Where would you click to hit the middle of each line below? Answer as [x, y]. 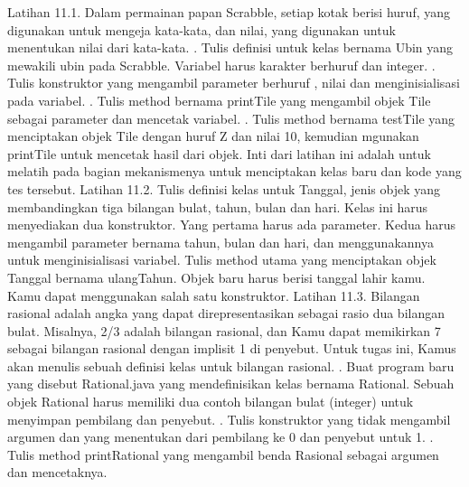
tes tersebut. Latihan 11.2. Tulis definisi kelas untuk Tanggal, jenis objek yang [224, 188]
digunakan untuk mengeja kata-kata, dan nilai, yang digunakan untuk [202, 29]
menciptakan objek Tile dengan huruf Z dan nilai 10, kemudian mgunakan [213, 136]
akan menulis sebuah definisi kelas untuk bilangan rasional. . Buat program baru [231, 365]
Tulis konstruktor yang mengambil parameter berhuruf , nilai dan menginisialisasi [234, 83]
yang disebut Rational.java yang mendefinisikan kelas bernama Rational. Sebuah [231, 384]
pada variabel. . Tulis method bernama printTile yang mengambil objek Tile [219, 100]
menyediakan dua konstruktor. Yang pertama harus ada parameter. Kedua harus [232, 225]
